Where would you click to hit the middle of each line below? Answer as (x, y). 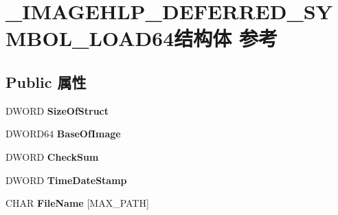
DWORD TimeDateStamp (66, 180)
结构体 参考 (226, 38)
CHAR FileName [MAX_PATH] (77, 203)
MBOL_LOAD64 (90, 38)
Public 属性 (46, 81)
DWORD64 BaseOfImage (63, 134)
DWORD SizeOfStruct (57, 110)
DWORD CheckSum (52, 156)
